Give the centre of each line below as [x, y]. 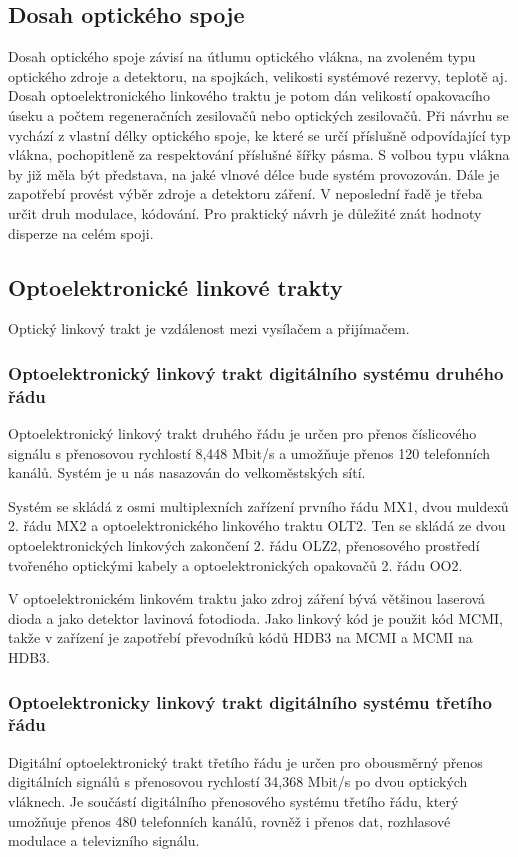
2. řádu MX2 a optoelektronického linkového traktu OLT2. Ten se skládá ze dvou [257, 525]
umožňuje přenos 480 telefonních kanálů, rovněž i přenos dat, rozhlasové [229, 820]
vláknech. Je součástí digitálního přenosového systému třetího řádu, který [233, 800]
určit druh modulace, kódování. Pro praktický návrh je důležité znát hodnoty [245, 212]
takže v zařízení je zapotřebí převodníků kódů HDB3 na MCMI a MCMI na [240, 637]
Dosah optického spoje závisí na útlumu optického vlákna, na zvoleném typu [242, 56]
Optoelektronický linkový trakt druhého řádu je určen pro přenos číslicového [242, 433]
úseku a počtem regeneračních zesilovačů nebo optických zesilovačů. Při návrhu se [258, 114]
